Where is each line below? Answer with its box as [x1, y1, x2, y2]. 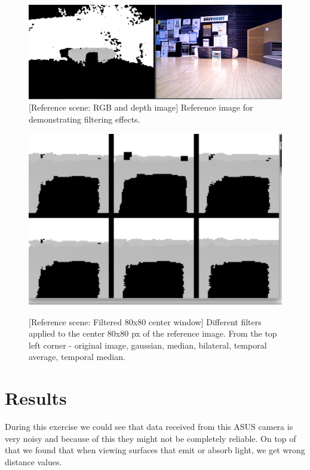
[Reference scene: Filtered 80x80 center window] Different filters [29, 315, 262, 328]
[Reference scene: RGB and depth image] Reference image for [29, 101, 253, 114]
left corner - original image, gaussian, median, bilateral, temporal [29, 338, 267, 351]
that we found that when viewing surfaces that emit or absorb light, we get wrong [5, 444, 305, 456]
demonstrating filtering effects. [29, 112, 140, 125]
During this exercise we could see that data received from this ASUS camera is [5, 420, 293, 433]
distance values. [5, 455, 62, 468]
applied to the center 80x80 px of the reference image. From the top [29, 327, 277, 340]
